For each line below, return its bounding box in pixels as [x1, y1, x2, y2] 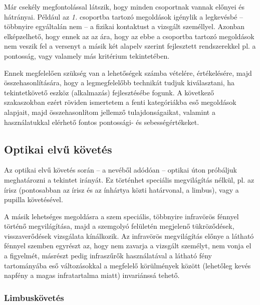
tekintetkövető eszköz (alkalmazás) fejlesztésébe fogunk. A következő [4, 87, 214, 97]
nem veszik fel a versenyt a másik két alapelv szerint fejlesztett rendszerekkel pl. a [4, 41, 256, 51]
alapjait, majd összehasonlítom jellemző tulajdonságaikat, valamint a [4, 106, 215, 117]
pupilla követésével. [4, 194, 63, 205]
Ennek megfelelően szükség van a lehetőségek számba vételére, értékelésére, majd [4, 67, 252, 78]
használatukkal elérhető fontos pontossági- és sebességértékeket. [4, 116, 199, 127]
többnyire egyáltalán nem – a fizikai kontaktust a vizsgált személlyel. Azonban [4, 21, 245, 32]
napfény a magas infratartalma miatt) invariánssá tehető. [4, 270, 180, 280]
